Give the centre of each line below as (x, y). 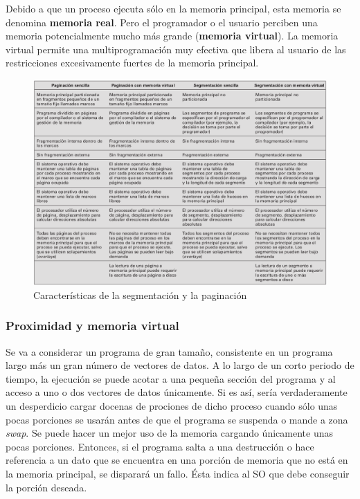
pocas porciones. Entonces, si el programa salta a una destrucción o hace (160, 446)
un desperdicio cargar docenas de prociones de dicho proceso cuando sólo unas (172, 406)
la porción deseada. (46, 487)
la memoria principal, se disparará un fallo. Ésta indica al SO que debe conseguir (178, 474)
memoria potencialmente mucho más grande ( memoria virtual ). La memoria (172, 36)
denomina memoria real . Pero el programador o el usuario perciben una (162, 22)
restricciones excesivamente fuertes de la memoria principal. (132, 63)
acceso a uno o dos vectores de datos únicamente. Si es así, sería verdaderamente (177, 392)
